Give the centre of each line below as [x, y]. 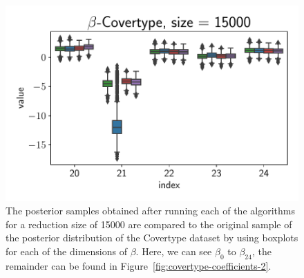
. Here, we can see [174, 251]
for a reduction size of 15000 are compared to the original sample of [149, 224]
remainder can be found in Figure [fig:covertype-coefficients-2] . [139, 265]
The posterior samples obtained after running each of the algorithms [150, 211]
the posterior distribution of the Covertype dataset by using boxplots [152, 238]
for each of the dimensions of [66, 251]
